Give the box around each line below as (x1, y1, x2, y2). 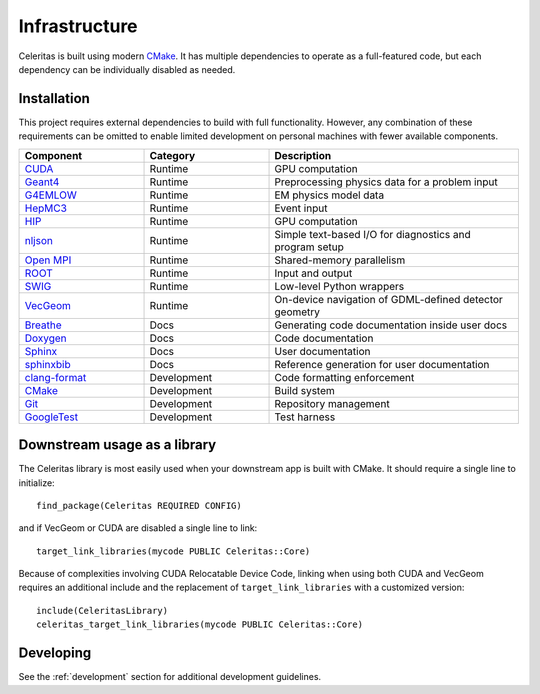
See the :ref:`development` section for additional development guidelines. (18, 671, 322, 683)
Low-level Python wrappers (274, 279, 405, 293)
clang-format (24, 370, 87, 384)
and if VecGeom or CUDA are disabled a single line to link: (18, 522, 258, 534)
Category (149, 148, 196, 162)
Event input (274, 201, 328, 215)
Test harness (274, 410, 336, 424)
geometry (274, 305, 320, 319)
